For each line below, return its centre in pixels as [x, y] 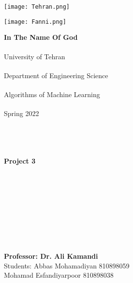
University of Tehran [35, 56]
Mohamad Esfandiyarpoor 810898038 [59, 275]
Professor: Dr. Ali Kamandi [51, 256]
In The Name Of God [41, 37]
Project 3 [20, 161]
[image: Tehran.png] [37, 7]
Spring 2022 [22, 113]
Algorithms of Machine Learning [52, 94]
